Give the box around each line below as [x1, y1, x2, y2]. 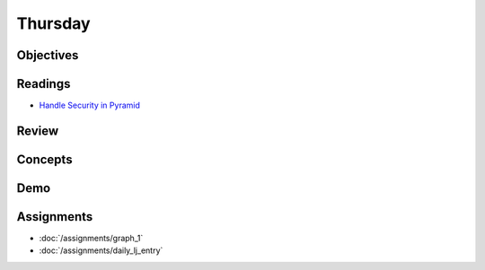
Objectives [16, 48, 79, 63]
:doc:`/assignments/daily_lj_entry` [39, 245, 163, 256]
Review [16, 123, 59, 138]
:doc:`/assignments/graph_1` [39, 233, 144, 244]
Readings [16, 76, 71, 91]
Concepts [16, 152, 73, 167]
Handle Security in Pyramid [39, 100, 141, 111]
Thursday [16, 13, 91, 33]
